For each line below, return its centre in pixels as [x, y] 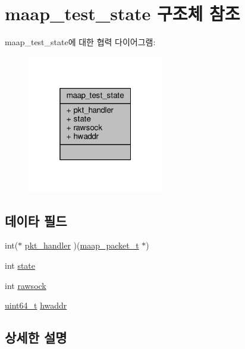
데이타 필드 [36, 220]
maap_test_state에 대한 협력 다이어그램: [80, 42]
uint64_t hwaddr [36, 305]
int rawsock [26, 285]
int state [20, 265]
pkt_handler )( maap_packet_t [82, 245]
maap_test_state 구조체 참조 [122, 13]
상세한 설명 [36, 337]
